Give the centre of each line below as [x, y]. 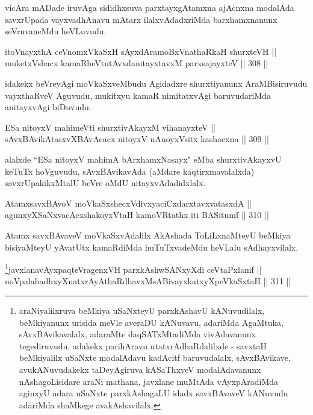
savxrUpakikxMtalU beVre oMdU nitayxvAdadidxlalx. [105, 183]
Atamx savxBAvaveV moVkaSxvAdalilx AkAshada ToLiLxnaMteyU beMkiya [148, 235]
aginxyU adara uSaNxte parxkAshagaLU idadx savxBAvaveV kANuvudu [153, 393]
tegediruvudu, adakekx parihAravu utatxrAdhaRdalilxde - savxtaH [143, 345]
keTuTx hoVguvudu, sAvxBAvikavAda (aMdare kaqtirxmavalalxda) [130, 171]
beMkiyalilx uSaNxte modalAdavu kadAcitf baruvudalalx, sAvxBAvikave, [155, 357]
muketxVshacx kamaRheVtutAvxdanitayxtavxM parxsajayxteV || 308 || [137, 63]
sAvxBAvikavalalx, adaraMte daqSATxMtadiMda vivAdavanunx [137, 334]
